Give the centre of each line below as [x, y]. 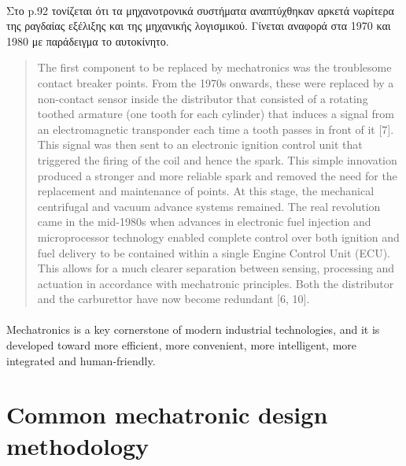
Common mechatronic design [167, 414]
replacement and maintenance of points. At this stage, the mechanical [206, 191]
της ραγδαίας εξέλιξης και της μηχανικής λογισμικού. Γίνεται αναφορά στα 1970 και [199, 26]
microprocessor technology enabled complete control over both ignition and [218, 237]
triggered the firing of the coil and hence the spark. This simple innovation [217, 159]
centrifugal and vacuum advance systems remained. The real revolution [209, 206]
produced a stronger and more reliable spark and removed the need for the [217, 175]
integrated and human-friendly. [81, 360]
